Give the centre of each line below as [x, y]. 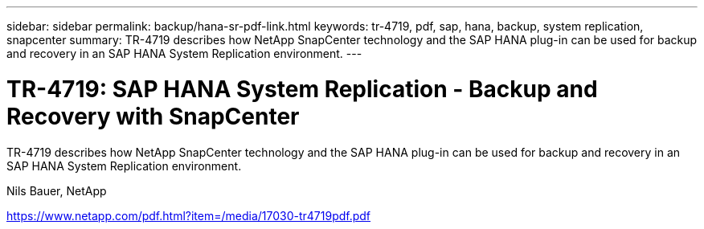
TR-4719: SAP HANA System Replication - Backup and [302, 89]
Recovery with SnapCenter [153, 116]
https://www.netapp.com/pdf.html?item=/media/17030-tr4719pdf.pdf [189, 215]
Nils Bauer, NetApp [57, 190]
